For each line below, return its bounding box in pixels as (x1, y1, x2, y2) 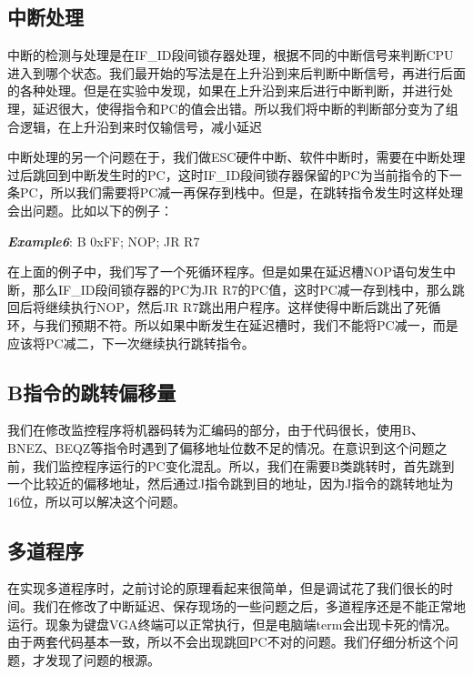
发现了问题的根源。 (45, 650, 160, 669)
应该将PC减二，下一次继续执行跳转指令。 (7, 333, 255, 352)
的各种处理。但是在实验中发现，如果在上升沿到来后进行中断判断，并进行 (7, 81, 440, 100)
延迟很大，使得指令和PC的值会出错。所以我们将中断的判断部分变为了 (32, 98, 446, 117)
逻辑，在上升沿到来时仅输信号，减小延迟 (19, 116, 262, 136)
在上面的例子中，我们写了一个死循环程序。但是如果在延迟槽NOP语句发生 (7, 262, 443, 281)
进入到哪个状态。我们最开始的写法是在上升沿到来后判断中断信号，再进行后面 (7, 63, 466, 82)
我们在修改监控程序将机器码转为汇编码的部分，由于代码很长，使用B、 (7, 420, 424, 439)
